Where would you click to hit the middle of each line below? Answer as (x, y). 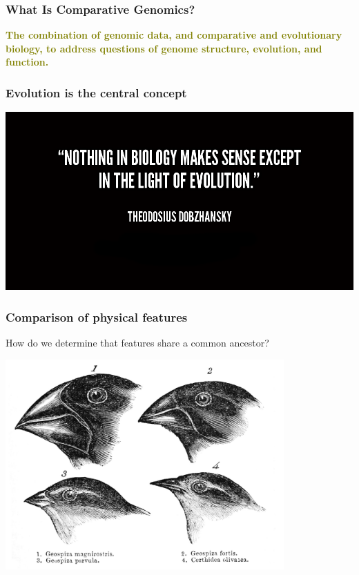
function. (27, 62)
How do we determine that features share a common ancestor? (137, 343)
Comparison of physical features (97, 316)
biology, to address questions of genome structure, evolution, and (164, 48)
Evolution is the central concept (96, 92)
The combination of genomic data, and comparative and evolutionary (174, 35)
